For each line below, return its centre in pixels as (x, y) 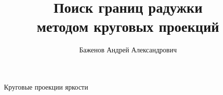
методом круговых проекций (128, 26)
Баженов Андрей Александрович (128, 50)
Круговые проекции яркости (46, 86)
